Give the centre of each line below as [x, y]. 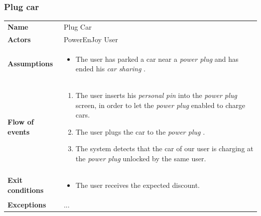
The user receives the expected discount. [138, 185]
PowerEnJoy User [91, 39]
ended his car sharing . [110, 69]
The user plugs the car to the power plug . [140, 131]
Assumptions [30, 64]
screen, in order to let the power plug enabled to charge [160, 105]
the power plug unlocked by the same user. [141, 158]
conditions [26, 190]
